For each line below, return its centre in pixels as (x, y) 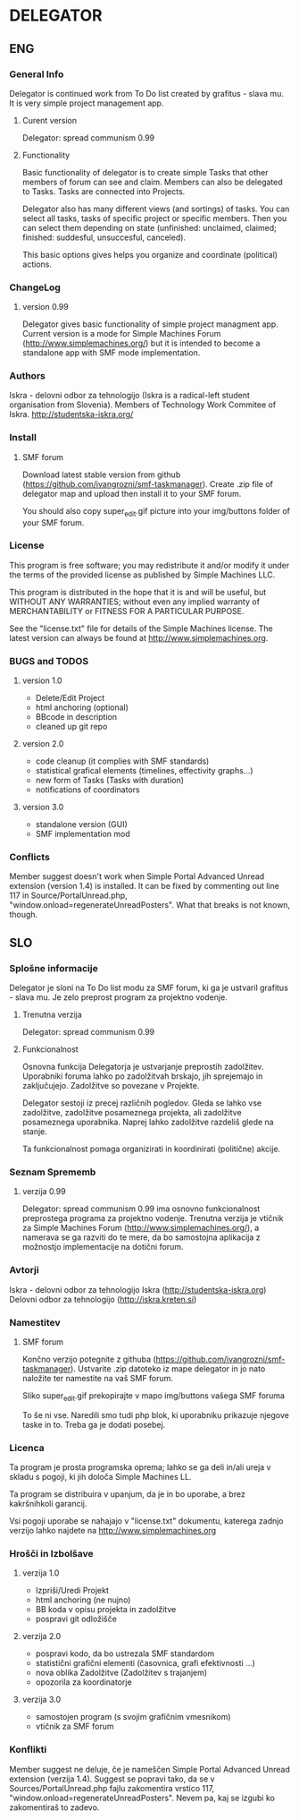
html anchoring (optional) (82, 707)
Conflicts (30, 858)
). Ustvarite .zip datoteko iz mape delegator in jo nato (168, 1369)
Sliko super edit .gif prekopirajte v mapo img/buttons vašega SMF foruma (154, 1397)
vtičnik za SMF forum (75, 1726)
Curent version (50, 120)
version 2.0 (43, 744)
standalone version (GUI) (81, 825)
